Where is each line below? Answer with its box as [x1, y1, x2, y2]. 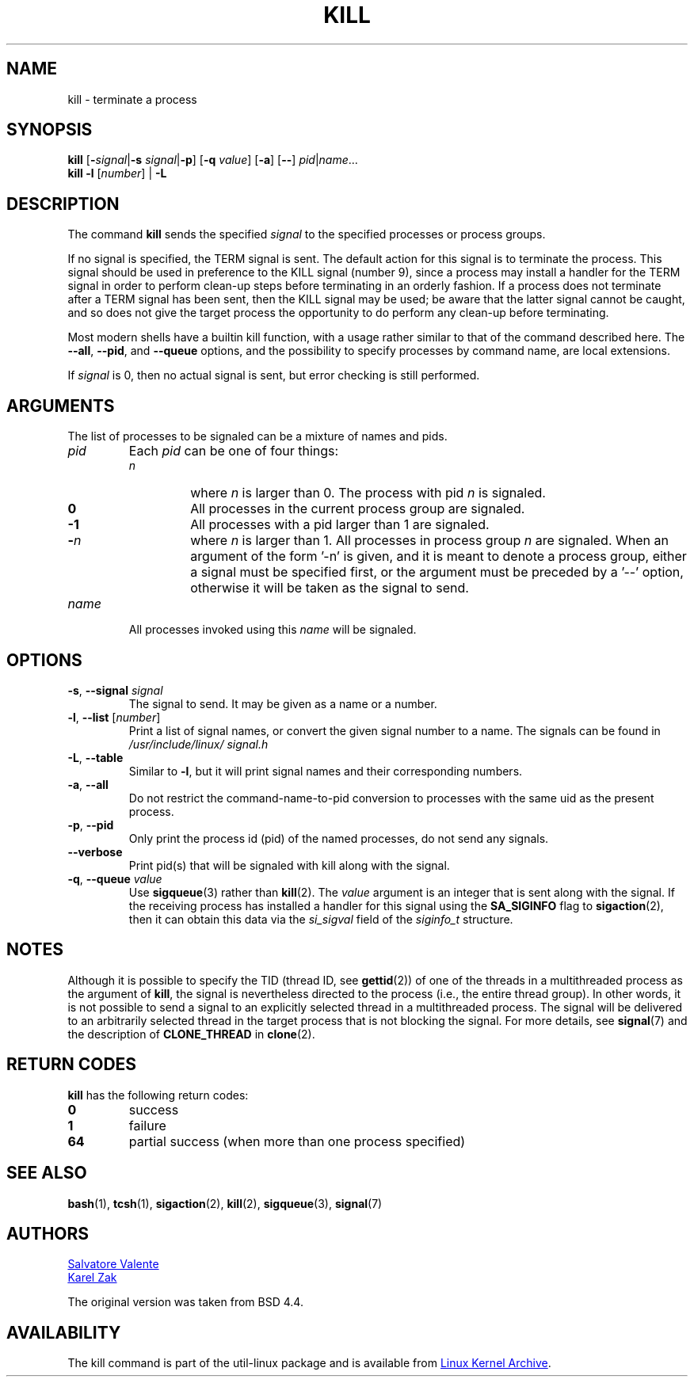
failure [128, 1117, 166, 1133]
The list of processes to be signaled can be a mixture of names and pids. [67, 429, 448, 444]
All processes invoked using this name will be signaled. [128, 623, 417, 637]
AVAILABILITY [6, 1322, 121, 1343]
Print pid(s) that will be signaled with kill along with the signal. [128, 858, 450, 872]
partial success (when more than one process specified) [128, 1133, 466, 1149]
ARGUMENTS [6, 395, 115, 416]
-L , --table [67, 750, 124, 764]
